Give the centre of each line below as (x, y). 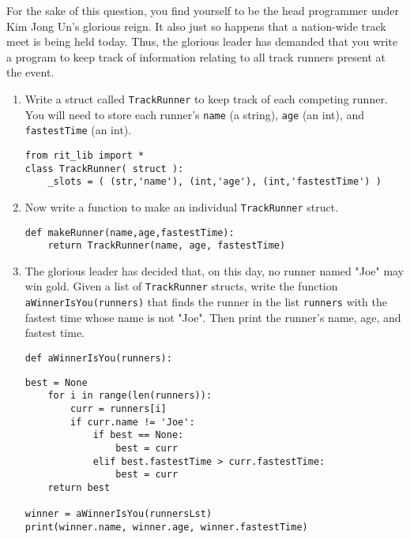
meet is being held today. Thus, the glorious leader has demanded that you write (202, 41)
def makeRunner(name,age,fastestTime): (130, 232)
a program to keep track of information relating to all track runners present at (196, 56)
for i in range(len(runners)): (130, 396)
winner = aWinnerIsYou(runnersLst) (118, 514)
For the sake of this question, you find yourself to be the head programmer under (203, 10)
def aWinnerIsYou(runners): (98, 358)
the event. (30, 72)
